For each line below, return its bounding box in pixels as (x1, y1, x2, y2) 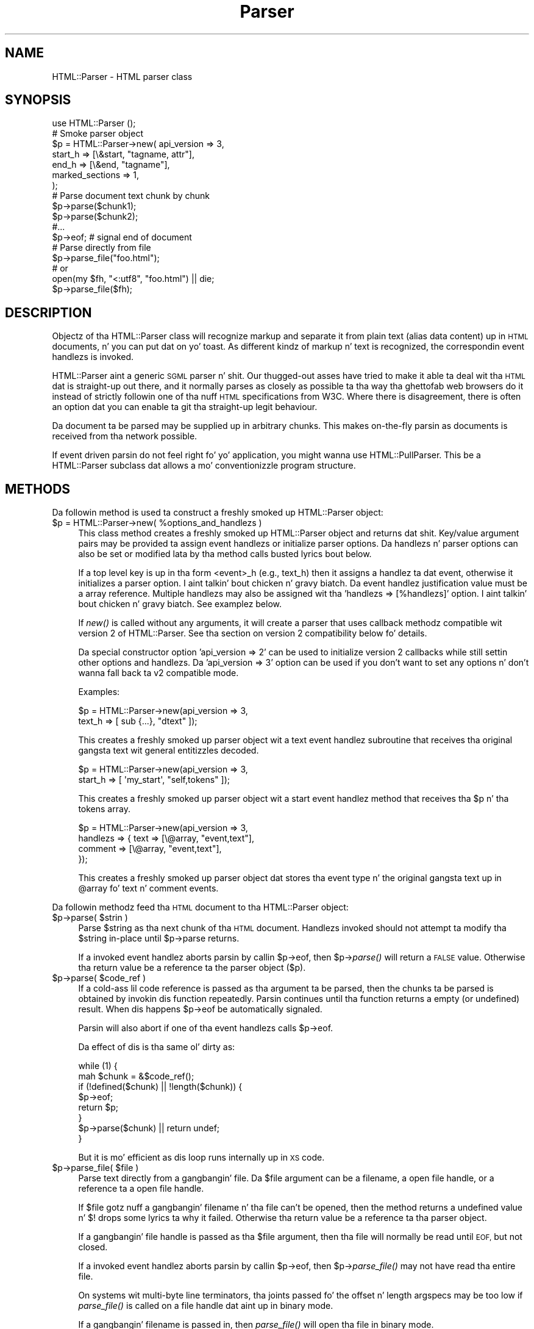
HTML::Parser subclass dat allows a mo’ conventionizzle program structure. (52, 460, 356, 471)
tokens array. (78, 804, 130, 815)
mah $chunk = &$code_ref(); (78, 1071, 194, 1082)
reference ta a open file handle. (78, 1183, 204, 1194)
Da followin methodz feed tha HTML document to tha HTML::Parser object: (52, 902, 349, 913)
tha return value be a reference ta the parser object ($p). (78, 962, 306, 973)
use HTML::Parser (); (52, 118, 136, 129)
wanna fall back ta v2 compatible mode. (78, 668, 239, 679)
